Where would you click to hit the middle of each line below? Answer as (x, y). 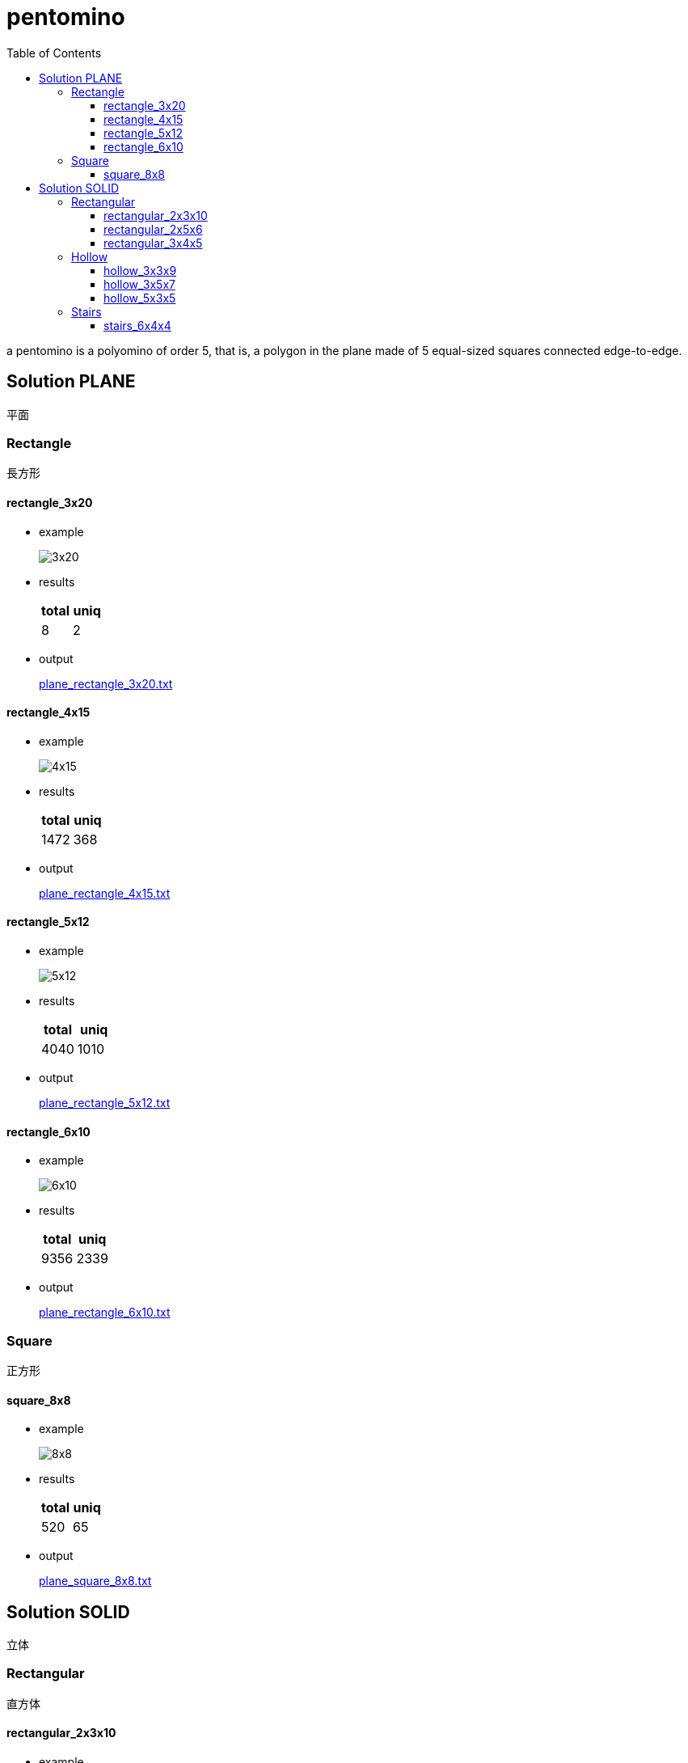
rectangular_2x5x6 (153, 229)
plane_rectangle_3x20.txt (106, 683)
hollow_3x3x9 (140, 270)
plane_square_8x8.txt (95, 1581)
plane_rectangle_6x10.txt (105, 1313)
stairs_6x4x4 (137, 325)
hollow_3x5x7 (139, 284)
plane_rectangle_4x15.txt (105, 893)
